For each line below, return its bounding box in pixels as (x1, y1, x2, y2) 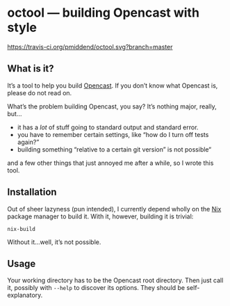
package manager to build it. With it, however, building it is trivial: (7, 212, 194, 220)
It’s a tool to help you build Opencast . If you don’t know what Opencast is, (7, 81, 218, 90)
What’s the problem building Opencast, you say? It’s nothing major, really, (7, 102, 217, 111)
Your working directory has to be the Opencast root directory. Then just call (7, 276, 224, 284)
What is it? (7, 63, 54, 74)
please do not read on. (7, 88, 72, 97)
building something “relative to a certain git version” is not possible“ (17, 145, 212, 154)
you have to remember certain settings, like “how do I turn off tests (17, 130, 209, 138)
